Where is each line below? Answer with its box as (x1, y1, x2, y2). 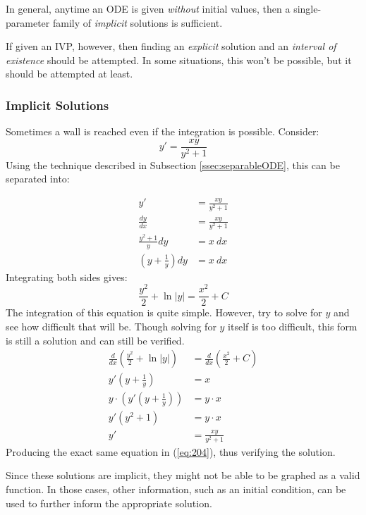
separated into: (6, 171, 70, 186)
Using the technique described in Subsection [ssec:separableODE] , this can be (6, 157, 340, 172)
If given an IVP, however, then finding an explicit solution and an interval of (6, 39, 336, 54)
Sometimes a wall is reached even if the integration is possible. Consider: (6, 124, 319, 139)
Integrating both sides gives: (6, 269, 128, 284)
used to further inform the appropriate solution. (6, 495, 212, 510)
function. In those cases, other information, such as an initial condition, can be (6, 482, 346, 497)
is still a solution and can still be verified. (6, 333, 185, 347)
